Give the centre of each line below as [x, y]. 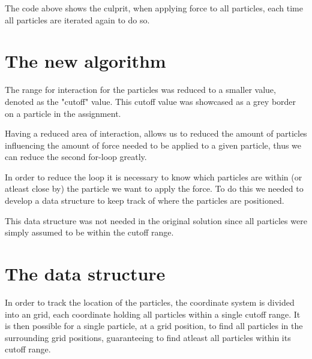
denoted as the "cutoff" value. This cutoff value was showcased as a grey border [151, 101]
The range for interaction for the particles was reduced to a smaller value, [140, 90]
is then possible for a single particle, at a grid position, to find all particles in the [154, 326]
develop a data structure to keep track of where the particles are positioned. [145, 200]
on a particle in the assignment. [63, 113]
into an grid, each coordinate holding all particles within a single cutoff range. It [153, 314]
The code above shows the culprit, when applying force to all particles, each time [154, 8]
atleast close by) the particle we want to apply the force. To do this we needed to [154, 188]
